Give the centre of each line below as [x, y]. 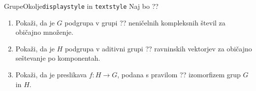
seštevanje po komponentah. [58, 58]
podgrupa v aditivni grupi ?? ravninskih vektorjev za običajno [158, 48]
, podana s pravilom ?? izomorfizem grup [179, 75]
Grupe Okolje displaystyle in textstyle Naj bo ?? [81, 6]
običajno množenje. [44, 32]
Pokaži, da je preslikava [51, 75]
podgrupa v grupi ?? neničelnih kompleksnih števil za [145, 22]
